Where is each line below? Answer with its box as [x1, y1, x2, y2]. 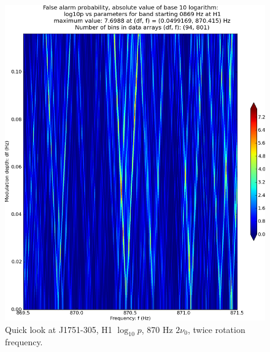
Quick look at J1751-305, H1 [5, 323, 112, 335]
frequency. [5, 335, 43, 348]
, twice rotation [187, 323, 245, 335]
